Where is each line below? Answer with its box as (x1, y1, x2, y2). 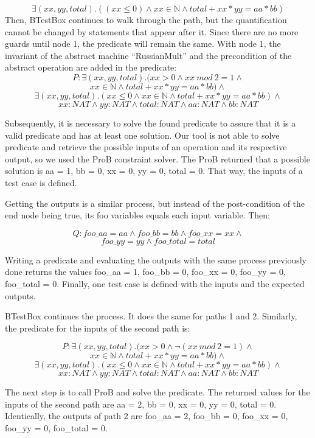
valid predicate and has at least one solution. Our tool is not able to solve (5, 128, 280, 141)
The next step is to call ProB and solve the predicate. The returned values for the (5, 386, 310, 398)
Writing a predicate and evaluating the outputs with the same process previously (5, 253, 307, 266)
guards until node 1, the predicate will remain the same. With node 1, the (5, 37, 281, 50)
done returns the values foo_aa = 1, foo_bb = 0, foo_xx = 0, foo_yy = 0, (5, 265, 286, 278)
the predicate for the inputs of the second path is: (5, 321, 190, 334)
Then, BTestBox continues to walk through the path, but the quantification (5, 13, 287, 26)
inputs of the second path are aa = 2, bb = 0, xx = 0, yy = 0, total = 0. (5, 397, 277, 410)
